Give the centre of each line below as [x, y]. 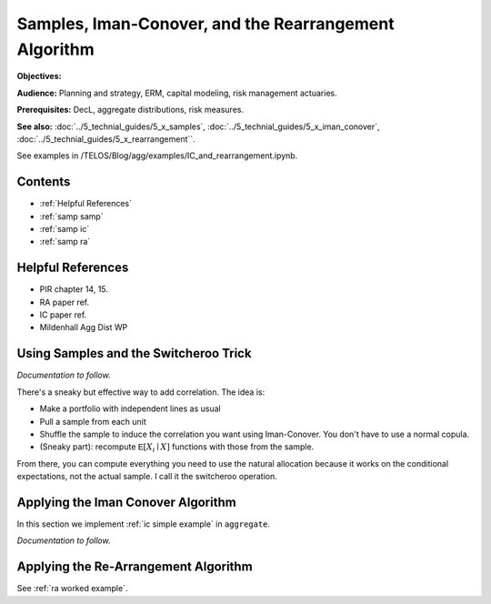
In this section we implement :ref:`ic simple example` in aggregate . [144, 524]
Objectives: [39, 76]
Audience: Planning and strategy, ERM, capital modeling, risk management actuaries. [177, 93]
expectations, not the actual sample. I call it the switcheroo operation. [147, 477]
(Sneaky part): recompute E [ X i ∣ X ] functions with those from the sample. [177, 448]
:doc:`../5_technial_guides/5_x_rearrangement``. [106, 139]
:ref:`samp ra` [65, 242]
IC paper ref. [63, 315]
